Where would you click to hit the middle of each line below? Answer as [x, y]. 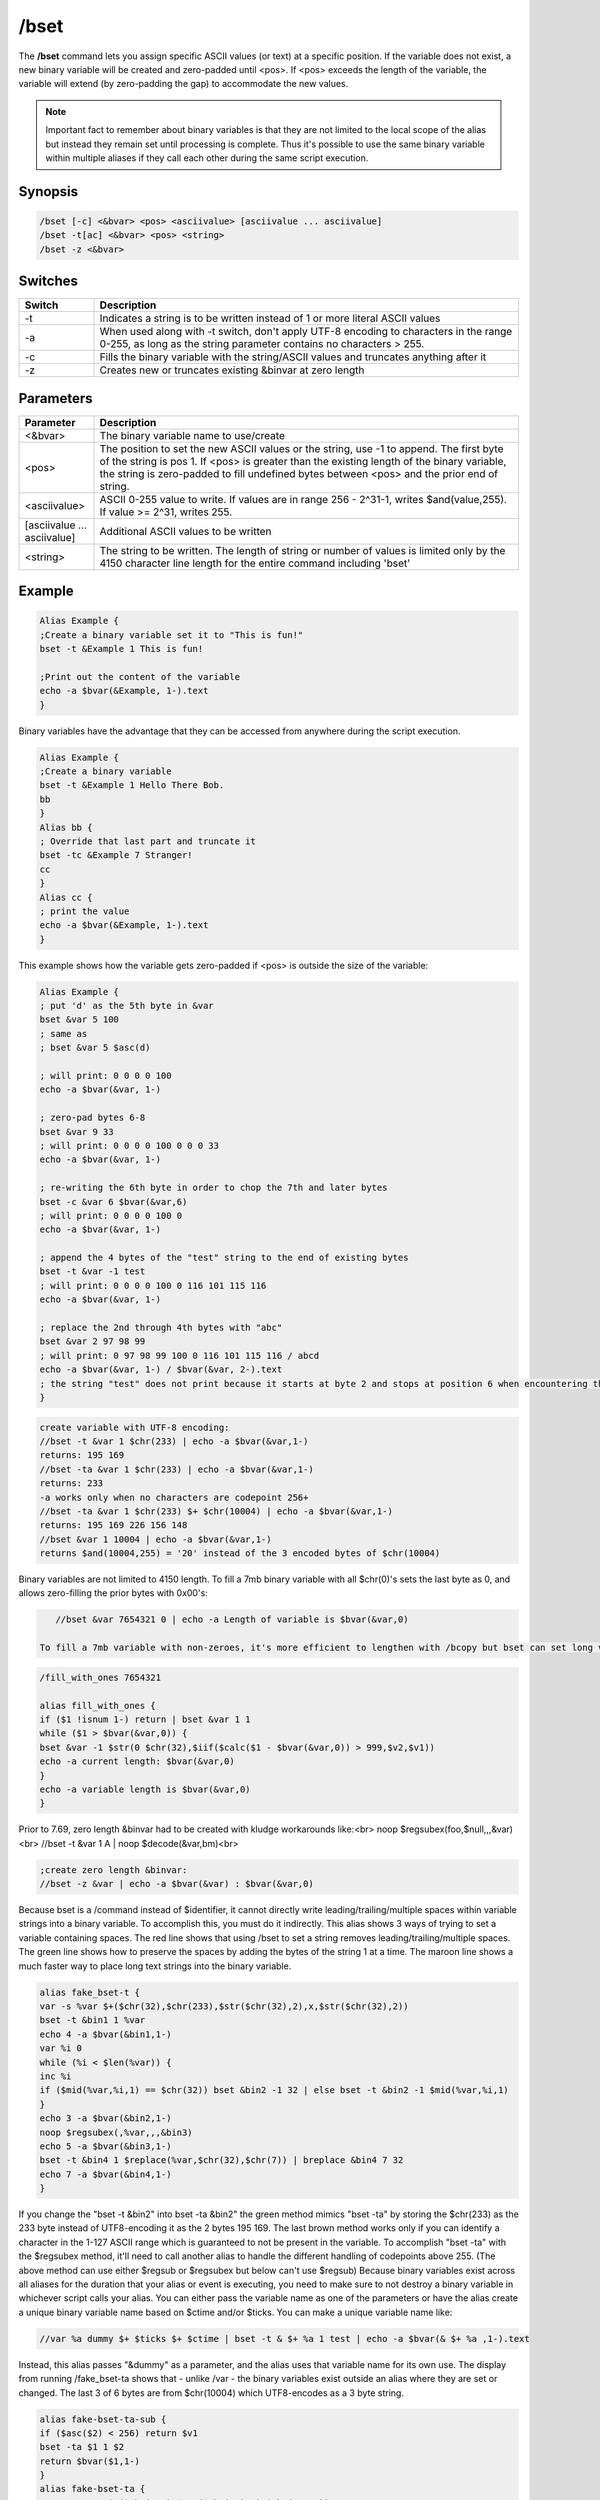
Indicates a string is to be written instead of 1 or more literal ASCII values [270, 318]
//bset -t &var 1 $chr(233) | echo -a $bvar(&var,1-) [174, 1441]
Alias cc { [66, 897]
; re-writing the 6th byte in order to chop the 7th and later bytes [213, 1188]
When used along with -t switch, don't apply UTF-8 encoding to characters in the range [306, 332]
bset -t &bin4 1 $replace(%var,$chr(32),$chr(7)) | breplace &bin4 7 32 [221, 2160]
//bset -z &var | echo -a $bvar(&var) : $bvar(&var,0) [176, 1884]
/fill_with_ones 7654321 [100, 1677]
